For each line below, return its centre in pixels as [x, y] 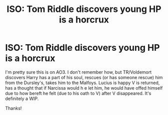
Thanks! [13, 108]
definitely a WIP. [22, 99]
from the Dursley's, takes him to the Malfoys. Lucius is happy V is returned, [82, 83]
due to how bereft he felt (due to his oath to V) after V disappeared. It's [78, 93]
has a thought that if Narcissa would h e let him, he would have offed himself [84, 88]
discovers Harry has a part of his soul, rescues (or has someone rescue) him [84, 77]
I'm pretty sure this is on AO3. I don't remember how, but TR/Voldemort [78, 72]
